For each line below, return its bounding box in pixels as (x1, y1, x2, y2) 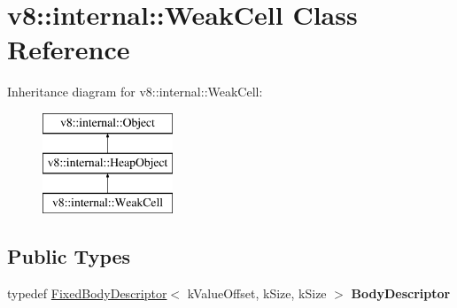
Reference (7, 31, 130, 67)
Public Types (7, 243, 131, 270)
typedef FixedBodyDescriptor (7, 284, 167, 303)
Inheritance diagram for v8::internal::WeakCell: (7, 82, 263, 101)
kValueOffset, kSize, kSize (187, 284, 327, 303)
